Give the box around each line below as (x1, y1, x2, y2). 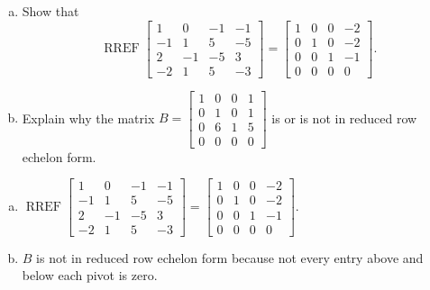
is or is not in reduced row (271, 108, 417, 127)
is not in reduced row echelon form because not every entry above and (36, 248, 424, 267)
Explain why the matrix (22, 108, 155, 127)
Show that (22, 2, 79, 20)
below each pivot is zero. (22, 266, 158, 285)
